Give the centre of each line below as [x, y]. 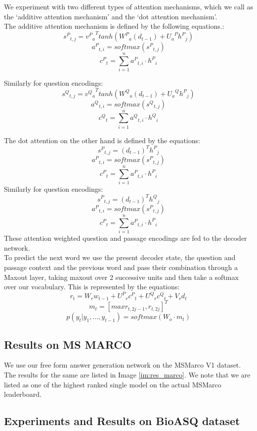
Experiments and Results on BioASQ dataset [122, 421]
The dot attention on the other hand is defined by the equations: [102, 140]
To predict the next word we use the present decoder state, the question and [120, 257]
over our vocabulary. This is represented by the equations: [92, 287]
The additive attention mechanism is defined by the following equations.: [114, 26]
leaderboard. [23, 394]
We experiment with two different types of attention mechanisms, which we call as [128, 6]
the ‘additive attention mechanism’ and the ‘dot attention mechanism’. [111, 16]
